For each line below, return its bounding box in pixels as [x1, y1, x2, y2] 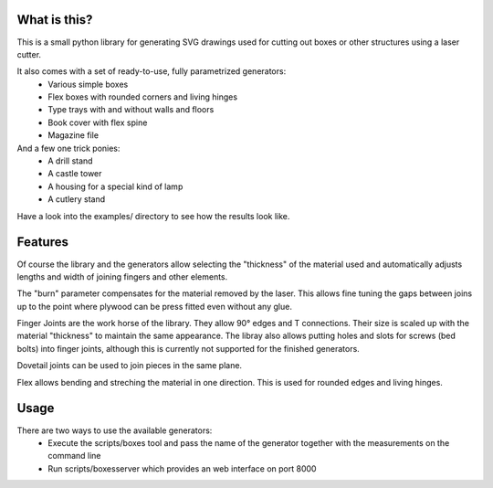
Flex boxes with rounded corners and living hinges [47, 91, 237, 102]
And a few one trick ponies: [16, 143, 121, 154]
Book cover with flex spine [47, 117, 148, 128]
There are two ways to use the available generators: [16, 425, 213, 436]
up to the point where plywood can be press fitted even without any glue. [16, 301, 292, 312]
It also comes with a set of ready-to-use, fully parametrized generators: [16, 66, 287, 77]
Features [16, 234, 68, 250]
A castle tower [47, 168, 102, 179]
